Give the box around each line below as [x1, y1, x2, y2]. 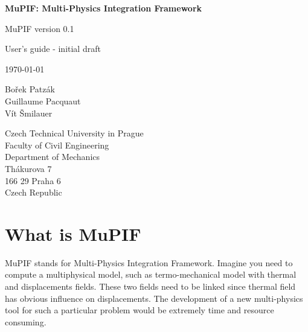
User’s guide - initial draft [5, 42, 101, 55]
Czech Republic [5, 186, 62, 199]
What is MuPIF [5, 221, 141, 246]
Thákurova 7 [5, 162, 52, 174]
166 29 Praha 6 [5, 174, 61, 187]
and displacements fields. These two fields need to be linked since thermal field [5, 280, 296, 293]
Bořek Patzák [5, 83, 55, 95]
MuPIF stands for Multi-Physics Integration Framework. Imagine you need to [5, 256, 293, 269]
